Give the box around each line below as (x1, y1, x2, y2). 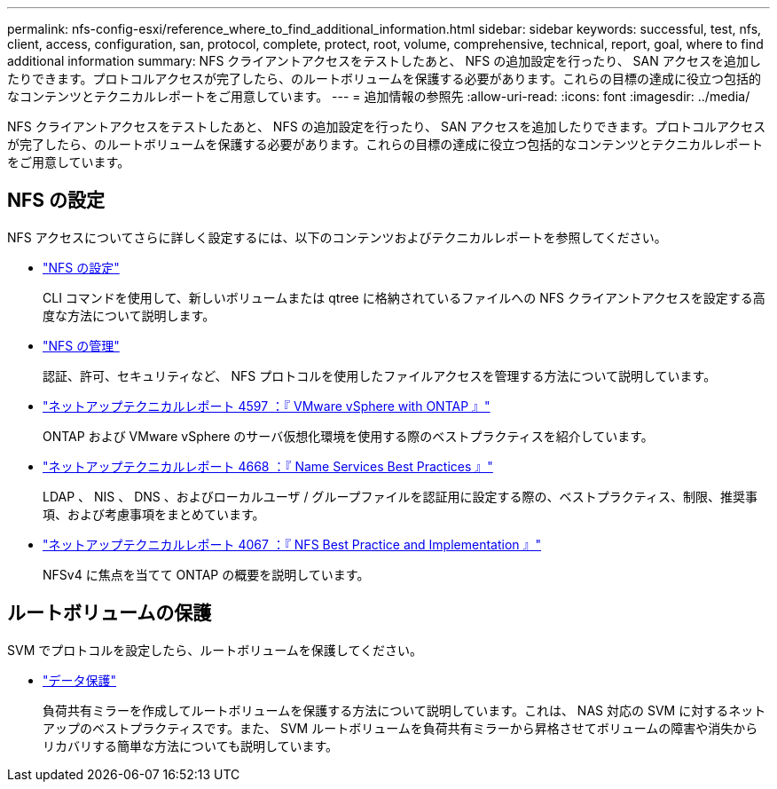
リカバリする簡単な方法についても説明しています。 (43, 738, 339, 753)
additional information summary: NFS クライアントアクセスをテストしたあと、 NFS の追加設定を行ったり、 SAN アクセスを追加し (7, 53, 762, 68)
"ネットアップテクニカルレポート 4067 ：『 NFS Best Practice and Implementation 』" (43, 536, 542, 552)
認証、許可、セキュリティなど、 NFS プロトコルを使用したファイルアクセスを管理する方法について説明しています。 (43, 367, 717, 383)
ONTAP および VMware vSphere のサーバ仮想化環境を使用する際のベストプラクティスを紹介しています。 (43, 428, 654, 444)
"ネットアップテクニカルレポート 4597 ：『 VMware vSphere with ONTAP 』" (43, 398, 491, 414)
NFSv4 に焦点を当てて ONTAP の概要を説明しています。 (43, 566, 370, 582)
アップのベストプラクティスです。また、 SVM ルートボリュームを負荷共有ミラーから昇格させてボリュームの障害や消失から (43, 720, 758, 736)
